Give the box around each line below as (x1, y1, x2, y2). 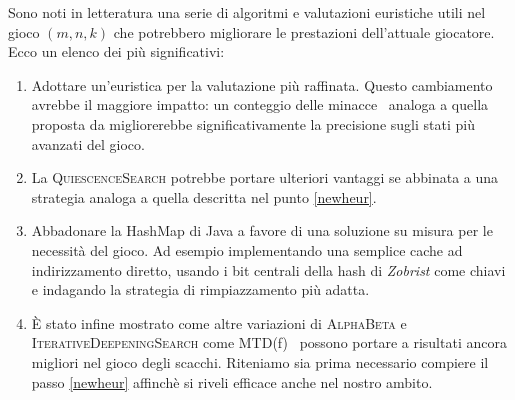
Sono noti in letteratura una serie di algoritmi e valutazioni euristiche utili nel (8, 2, 486, 22)
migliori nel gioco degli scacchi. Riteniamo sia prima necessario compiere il (31, 351, 489, 372)
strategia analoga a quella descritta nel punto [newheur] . (31, 186, 377, 207)
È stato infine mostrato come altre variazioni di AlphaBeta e (31, 312, 407, 333)
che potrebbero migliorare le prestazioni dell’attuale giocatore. (113, 21, 495, 42)
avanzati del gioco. (31, 133, 145, 154)
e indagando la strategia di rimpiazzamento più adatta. (31, 279, 370, 300)
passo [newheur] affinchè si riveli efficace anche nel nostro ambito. (31, 371, 433, 392)
